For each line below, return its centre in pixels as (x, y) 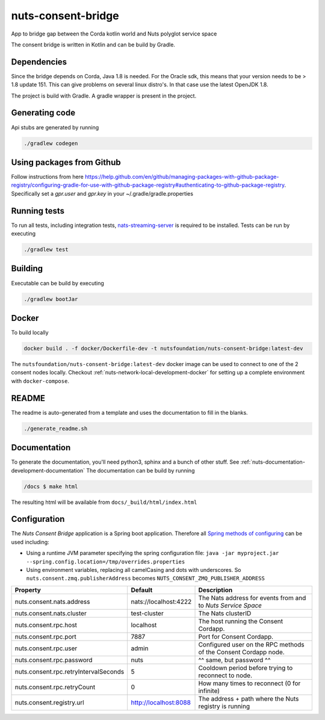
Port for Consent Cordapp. (236, 636)
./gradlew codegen (51, 143)
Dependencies (39, 62)
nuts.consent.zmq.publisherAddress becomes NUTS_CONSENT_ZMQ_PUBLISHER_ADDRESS (145, 579)
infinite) (209, 691)
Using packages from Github (66, 162)
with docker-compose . (40, 381)
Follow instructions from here (48, 177)
